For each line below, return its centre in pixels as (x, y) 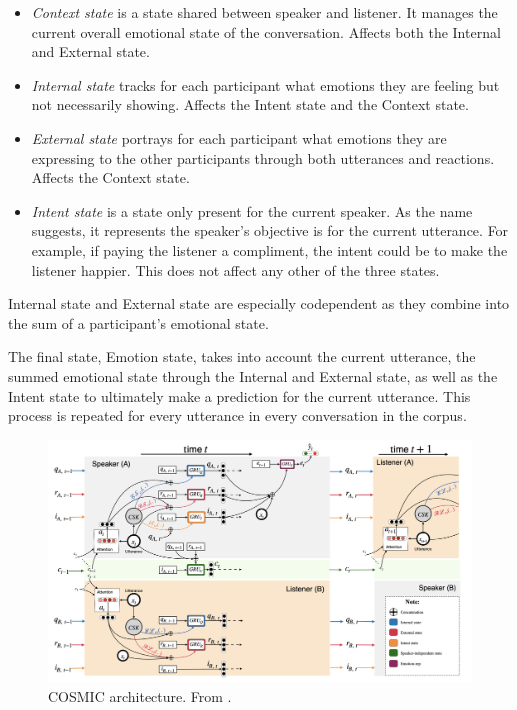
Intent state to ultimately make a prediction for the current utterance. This (239, 395)
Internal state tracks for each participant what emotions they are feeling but (265, 84)
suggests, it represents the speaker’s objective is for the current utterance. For (270, 230)
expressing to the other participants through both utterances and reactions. (263, 157)
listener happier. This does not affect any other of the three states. (235, 269)
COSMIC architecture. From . (140, 696)
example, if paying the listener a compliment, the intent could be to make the (269, 249)
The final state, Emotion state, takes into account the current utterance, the (242, 356)
